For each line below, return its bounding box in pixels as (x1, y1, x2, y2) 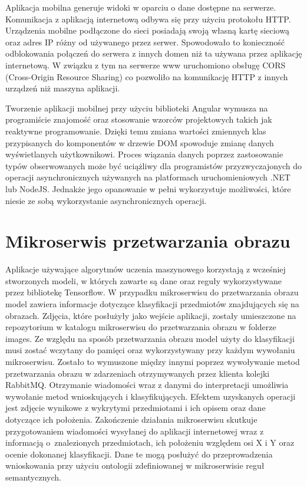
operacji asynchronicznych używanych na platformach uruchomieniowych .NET (5, 171, 291, 183)
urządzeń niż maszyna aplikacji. (5, 82, 120, 94)
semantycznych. (5, 470, 61, 483)
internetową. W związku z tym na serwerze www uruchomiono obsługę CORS (5, 58, 286, 71)
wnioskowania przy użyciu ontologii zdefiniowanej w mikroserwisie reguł (5, 459, 265, 472)
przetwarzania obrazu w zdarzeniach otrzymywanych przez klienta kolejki (5, 367, 270, 379)
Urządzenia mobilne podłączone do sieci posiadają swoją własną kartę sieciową (5, 24, 289, 37)
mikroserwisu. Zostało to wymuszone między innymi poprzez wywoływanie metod (5, 355, 300, 367)
